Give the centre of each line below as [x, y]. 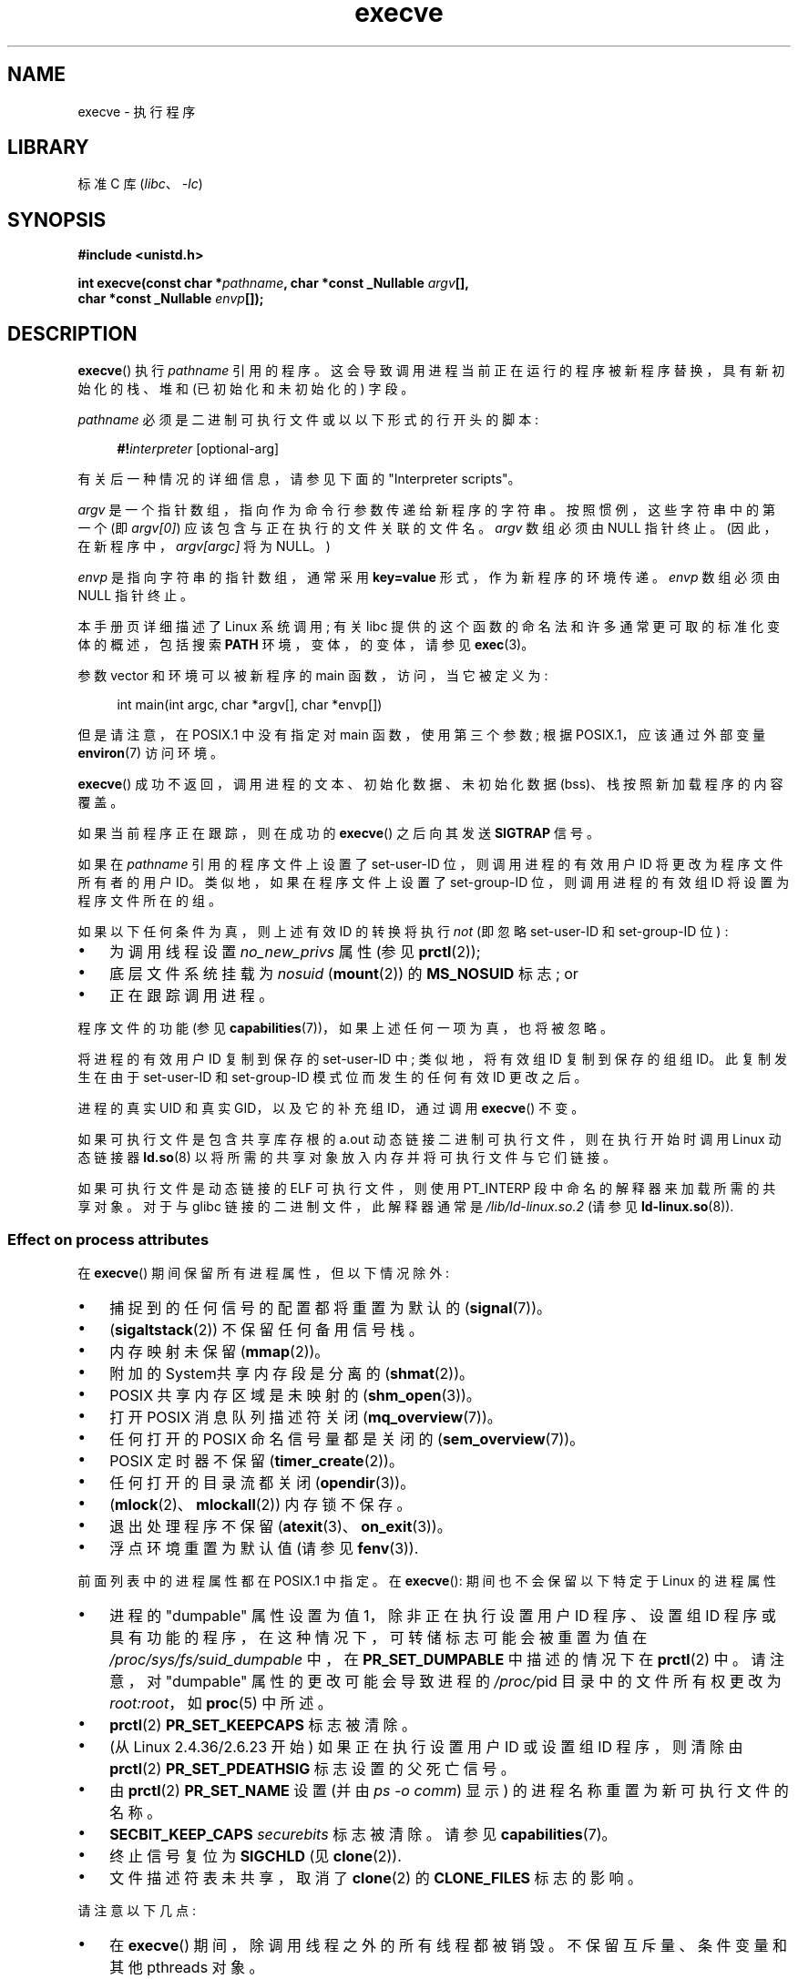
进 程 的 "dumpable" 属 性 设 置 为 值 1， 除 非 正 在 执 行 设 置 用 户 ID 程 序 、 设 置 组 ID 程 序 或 [443, 1615]
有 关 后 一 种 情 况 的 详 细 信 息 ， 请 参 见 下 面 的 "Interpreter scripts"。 [299, 479]
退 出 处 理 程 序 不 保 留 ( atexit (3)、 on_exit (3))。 [281, 1526]
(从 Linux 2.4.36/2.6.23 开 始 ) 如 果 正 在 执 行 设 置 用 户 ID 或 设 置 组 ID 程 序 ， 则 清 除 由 [426, 1746]
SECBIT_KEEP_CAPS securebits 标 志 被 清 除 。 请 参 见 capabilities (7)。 [363, 1834]
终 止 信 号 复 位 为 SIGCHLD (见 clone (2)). [256, 1856]
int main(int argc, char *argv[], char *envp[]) [250, 705]
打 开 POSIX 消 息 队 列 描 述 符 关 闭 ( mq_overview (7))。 [306, 1417]
